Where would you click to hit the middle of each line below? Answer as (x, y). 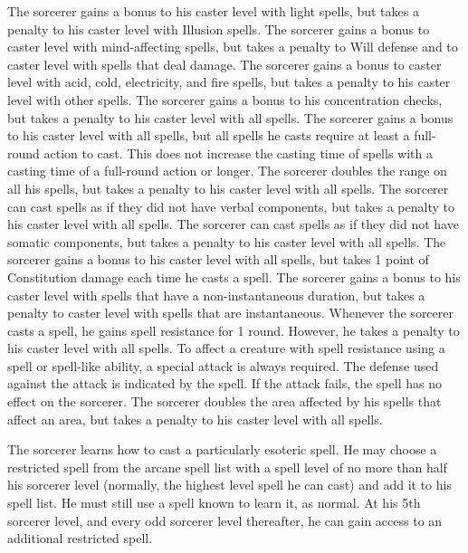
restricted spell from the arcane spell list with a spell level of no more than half (227, 467)
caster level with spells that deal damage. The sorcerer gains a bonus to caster (224, 64)
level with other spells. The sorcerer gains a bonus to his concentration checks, (225, 99)
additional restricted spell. (80, 538)
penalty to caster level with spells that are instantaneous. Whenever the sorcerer (230, 313)
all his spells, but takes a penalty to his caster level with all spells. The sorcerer (228, 188)
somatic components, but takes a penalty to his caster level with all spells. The (227, 241)
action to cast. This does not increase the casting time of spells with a (238, 153)
